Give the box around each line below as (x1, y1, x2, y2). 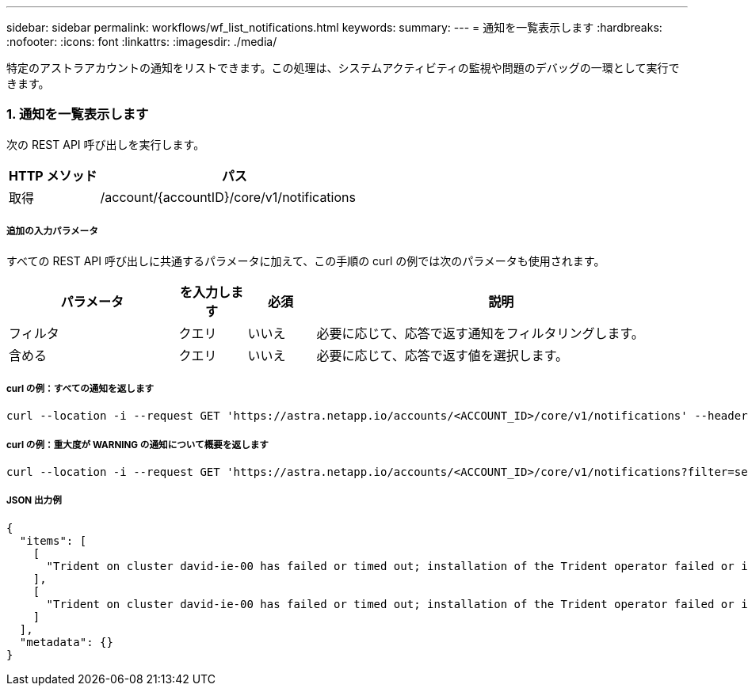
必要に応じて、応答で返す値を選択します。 (316, 347, 569, 363)
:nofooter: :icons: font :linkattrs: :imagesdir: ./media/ (6, 35, 277, 48)
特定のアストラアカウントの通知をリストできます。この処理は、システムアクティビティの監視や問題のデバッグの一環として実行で (6, 61, 680, 74)
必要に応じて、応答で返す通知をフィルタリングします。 (316, 325, 644, 341)
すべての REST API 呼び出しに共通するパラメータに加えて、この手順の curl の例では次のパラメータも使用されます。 (6, 253, 605, 268)
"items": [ (19, 534, 87, 547)
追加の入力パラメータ (6, 226, 98, 238)
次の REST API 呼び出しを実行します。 (6, 137, 205, 151)
